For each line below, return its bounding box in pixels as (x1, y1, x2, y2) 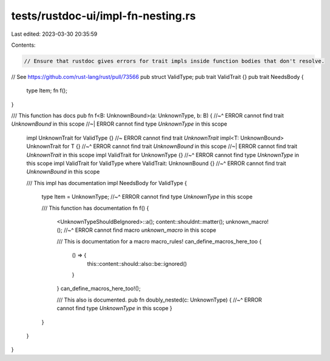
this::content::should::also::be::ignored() (87, 260, 187, 267)
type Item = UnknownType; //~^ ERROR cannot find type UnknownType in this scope (41, 193, 253, 200)
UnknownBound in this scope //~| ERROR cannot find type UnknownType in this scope (11, 120, 227, 127)
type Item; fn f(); (26, 87, 68, 94)
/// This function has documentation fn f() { (41, 204, 149, 212)
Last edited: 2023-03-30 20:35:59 (11, 30, 98, 38)
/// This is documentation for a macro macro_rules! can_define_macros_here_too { (56, 237, 262, 245)
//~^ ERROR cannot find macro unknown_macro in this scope (64, 226, 217, 234)
